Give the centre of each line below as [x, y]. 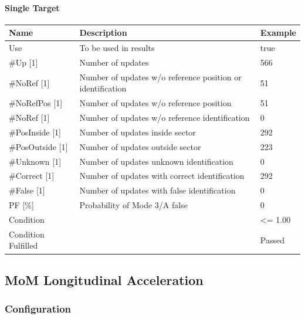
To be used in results [117, 48]
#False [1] [27, 190]
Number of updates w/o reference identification [165, 118]
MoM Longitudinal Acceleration [104, 279]
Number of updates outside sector [140, 146]
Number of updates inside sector [138, 132]
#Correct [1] [32, 176]
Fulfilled [23, 245]
